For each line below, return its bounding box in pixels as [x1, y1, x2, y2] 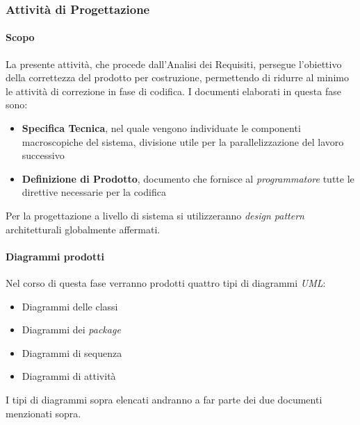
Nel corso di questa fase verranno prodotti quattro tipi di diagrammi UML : [6, 275, 326, 290]
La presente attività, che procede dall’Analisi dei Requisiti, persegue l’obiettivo [6, 56, 342, 71]
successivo [22, 148, 65, 162]
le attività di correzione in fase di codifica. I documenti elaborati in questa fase [6, 83, 341, 98]
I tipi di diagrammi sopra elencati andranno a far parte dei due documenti [6, 392, 322, 406]
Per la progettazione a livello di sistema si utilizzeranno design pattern [6, 208, 304, 222]
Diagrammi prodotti [6, 249, 104, 263]
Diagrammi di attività [22, 369, 116, 383]
